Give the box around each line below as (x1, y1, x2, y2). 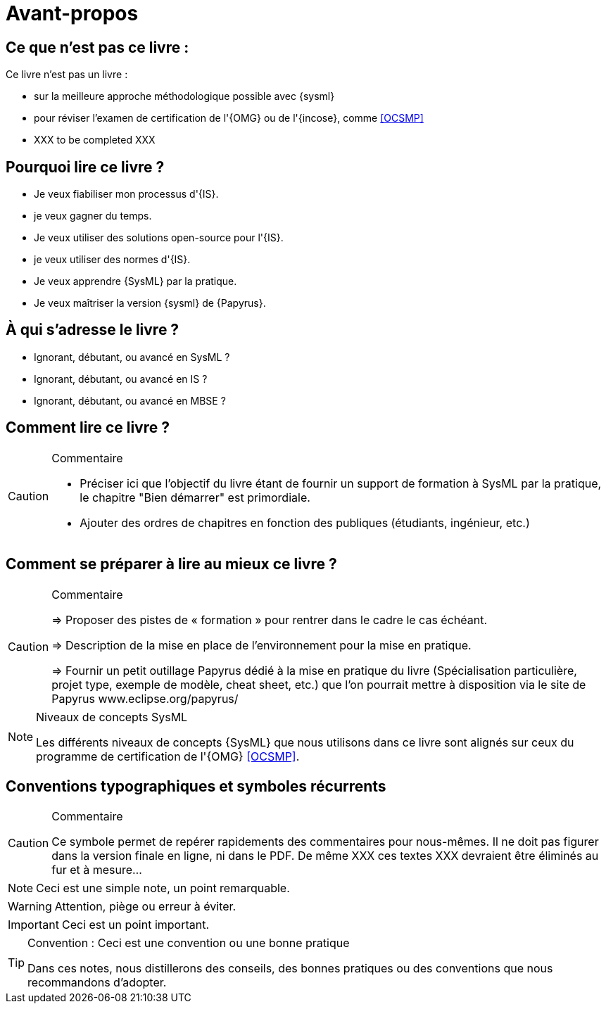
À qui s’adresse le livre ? (6, 321, 179, 339)
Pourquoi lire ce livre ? (6, 158, 165, 176)
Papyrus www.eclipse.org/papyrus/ (51, 691, 239, 706)
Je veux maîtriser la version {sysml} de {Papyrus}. (34, 297, 266, 310)
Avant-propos (6, 1, 139, 25)
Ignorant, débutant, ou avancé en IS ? (34, 372, 208, 385)
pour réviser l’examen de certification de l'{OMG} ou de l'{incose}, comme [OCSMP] (34, 112, 424, 125)
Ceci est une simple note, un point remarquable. (36, 881, 290, 896)
